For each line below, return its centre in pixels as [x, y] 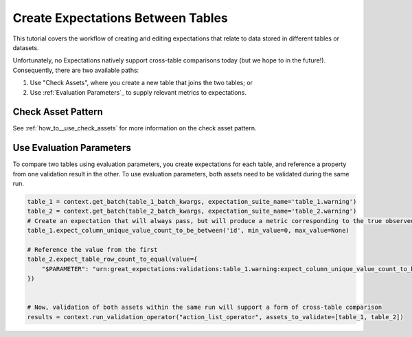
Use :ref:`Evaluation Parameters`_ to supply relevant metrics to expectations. [138, 92]
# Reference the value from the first [92, 250]
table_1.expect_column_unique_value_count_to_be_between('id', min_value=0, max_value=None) [188, 231]
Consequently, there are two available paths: [76, 70]
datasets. [26, 47]
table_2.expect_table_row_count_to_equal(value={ [112, 259]
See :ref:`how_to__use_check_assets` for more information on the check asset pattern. [135, 128]
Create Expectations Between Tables [120, 18]
